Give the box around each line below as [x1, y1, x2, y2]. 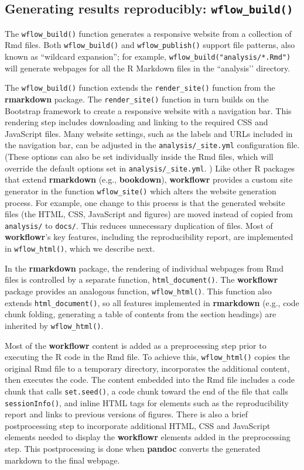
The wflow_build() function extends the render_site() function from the [5, 81, 275, 94]
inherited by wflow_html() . [5, 319, 104, 331]
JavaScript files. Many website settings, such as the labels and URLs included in [5, 127, 293, 139]
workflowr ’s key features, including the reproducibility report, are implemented [5, 231, 293, 243]
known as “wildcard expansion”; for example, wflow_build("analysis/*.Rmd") [5, 50, 291, 63]
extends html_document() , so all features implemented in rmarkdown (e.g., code [5, 296, 299, 308]
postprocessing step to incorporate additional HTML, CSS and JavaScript [5, 419, 271, 431]
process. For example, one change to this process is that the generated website [5, 196, 285, 208]
